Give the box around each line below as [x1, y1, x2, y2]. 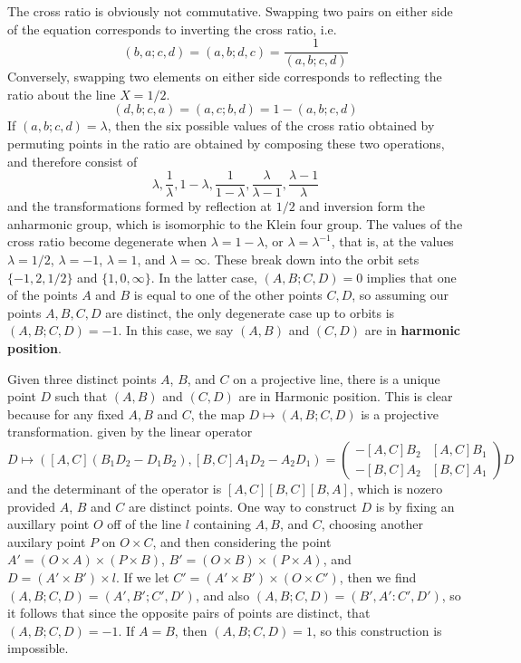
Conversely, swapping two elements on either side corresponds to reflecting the [7, 67, 442, 86]
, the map [190, 404, 245, 423]
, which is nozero [349, 479, 443, 497]
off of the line [107, 514, 181, 533]
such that [54, 387, 108, 406]
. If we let [115, 567, 169, 586]
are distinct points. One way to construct [128, 496, 357, 515]
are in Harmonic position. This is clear [238, 387, 453, 406]
